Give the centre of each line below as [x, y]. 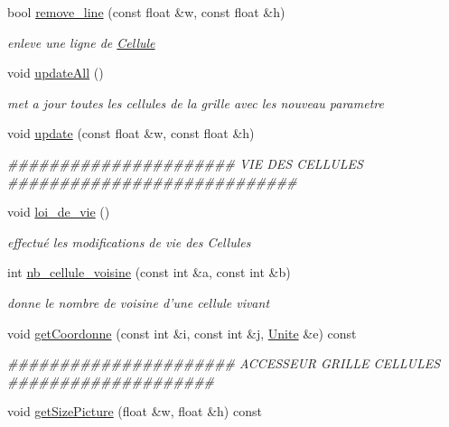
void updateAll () [56, 73]
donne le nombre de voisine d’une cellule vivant [139, 302]
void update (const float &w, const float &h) [131, 133]
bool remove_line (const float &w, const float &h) [146, 12]
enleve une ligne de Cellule [81, 42]
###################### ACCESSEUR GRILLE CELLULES [224, 363]
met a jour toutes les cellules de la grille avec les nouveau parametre [196, 102]
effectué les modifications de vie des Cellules [129, 241]
